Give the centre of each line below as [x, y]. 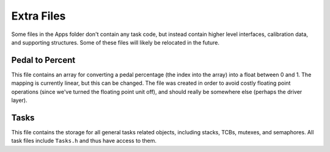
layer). [19, 100]
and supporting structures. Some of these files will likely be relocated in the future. [116, 42]
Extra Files [38, 16]
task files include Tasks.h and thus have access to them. [84, 141]
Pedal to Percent [43, 60]
